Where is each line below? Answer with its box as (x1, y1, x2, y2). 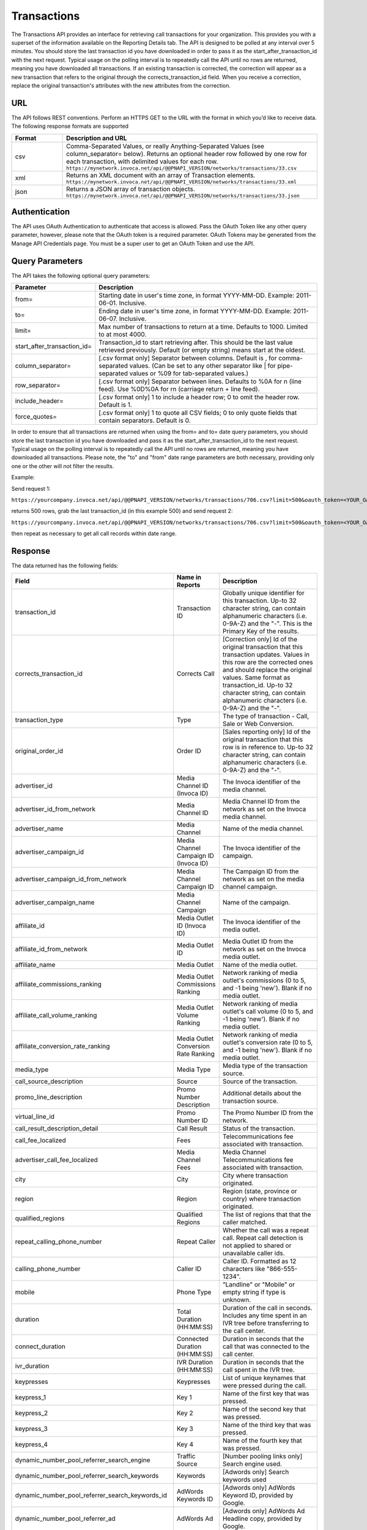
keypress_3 (15, 1425, 48, 1433)
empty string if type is (222, 1288, 286, 1297)
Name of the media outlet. (222, 961, 298, 969)
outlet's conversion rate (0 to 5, (222, 1038, 313, 1047)
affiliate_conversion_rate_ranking (15, 1042, 110, 1051)
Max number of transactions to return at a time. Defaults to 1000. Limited (98, 323, 308, 331)
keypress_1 (15, 1393, 46, 1401)
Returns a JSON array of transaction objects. (66, 184, 195, 193)
